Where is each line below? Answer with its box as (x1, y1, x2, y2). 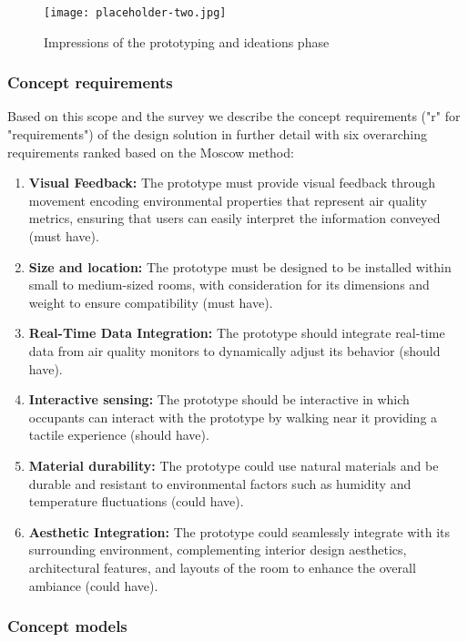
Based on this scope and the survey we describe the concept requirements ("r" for (7, 107, 461, 126)
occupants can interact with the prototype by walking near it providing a (28, 407, 438, 426)
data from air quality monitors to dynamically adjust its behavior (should (28, 341, 441, 360)
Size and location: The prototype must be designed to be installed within (28, 257, 452, 276)
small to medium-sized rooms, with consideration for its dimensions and (28, 275, 430, 294)
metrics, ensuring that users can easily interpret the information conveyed (28, 209, 441, 228)
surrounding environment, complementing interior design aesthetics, (28, 540, 407, 559)
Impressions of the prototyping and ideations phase (44, 32, 330, 51)
